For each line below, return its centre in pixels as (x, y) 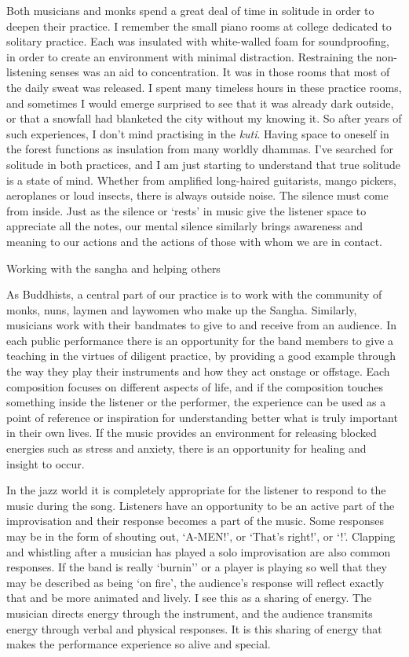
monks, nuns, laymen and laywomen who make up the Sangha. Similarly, (182, 309)
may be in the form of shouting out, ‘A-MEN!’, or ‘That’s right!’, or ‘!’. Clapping (201, 536)
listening (27, 72)
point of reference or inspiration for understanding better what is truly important (202, 417)
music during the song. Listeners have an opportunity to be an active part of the (201, 505)
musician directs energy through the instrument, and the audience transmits (190, 613)
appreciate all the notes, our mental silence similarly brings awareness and (185, 226)
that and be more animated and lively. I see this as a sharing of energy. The (189, 598)
